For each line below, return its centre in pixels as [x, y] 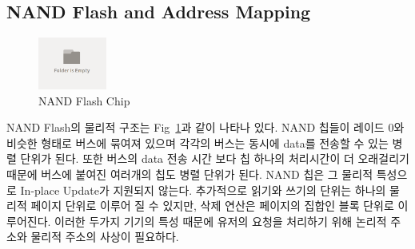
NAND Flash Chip [84, 100]
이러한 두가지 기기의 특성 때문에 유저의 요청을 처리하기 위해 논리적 [221, 221]
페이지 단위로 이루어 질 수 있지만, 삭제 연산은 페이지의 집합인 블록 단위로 [212, 206]
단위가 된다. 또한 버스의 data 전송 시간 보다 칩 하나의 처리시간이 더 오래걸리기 [215, 158]
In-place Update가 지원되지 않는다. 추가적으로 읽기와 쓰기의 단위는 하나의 [203, 190]
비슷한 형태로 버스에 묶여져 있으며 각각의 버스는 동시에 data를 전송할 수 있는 [198, 142]
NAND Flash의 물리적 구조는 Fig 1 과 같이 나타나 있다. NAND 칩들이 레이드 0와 [206, 127]
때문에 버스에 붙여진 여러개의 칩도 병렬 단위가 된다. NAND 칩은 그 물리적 [190, 174]
